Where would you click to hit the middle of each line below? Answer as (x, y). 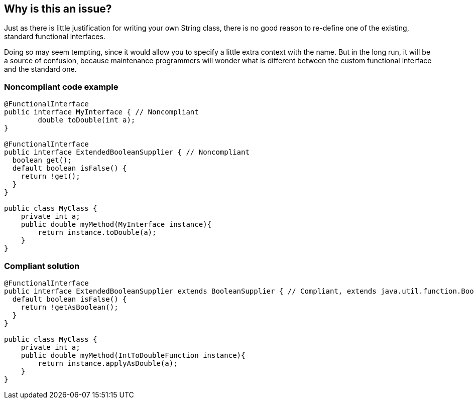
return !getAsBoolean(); (70, 307)
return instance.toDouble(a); (97, 233)
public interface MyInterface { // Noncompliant (101, 112)
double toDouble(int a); (87, 120)
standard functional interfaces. (55, 37)
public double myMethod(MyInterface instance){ (116, 225)
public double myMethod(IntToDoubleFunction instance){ (133, 355)
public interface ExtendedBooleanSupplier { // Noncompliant (127, 152)
